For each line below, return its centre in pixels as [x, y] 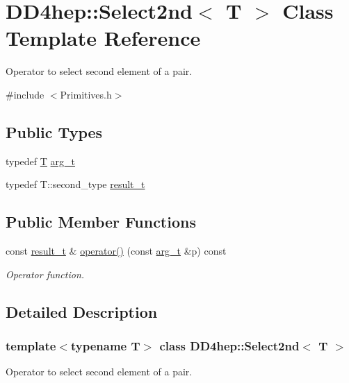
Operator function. [45, 274]
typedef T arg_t [41, 161]
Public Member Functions [101, 222]
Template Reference [103, 38]
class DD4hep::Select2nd [229, 345]
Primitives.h [86, 94]
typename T [105, 345]
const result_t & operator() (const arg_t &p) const [116, 251]
